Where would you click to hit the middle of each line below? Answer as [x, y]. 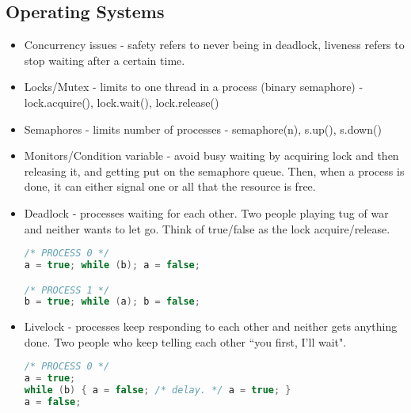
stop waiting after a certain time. [105, 60]
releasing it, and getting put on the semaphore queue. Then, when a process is [214, 171]
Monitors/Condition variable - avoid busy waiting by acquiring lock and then [211, 155]
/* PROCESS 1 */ [67, 290]
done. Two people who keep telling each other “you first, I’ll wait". [185, 341]
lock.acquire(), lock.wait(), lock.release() [122, 102]
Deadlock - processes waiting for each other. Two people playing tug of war [206, 212]
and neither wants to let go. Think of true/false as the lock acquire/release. [207, 228]
